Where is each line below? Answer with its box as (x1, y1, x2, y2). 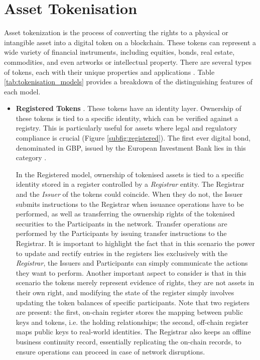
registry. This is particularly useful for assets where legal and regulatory (16, 123, 237, 133)
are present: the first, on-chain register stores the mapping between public (16, 307, 243, 317)
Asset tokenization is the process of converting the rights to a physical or (4, 27, 228, 38)
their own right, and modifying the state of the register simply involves (16, 287, 234, 297)
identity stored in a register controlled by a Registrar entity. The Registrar (16, 179, 244, 189)
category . (16, 152, 47, 163)
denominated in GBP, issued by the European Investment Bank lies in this (16, 142, 246, 153)
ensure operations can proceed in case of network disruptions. (16, 346, 205, 356)
